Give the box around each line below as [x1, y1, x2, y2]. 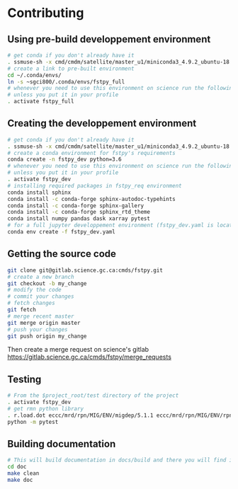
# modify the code [7, 287, 62, 294]
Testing [7, 373, 42, 385]
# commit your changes [7, 293, 74, 300]
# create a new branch [7, 273, 74, 280]
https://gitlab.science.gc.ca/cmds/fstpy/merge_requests [7, 352, 172, 362]
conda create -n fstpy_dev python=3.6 [7, 156, 122, 163]
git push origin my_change [7, 333, 87, 340]
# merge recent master [7, 313, 74, 320]
